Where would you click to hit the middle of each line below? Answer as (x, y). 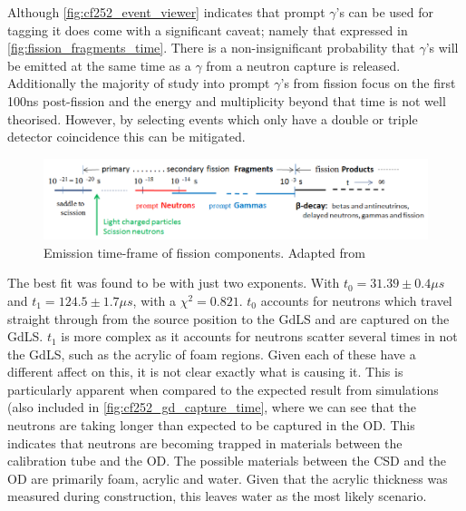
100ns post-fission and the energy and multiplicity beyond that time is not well (227, 100)
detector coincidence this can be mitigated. (126, 137)
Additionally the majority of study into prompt (139, 83)
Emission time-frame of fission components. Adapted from (204, 252)
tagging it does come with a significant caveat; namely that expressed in (208, 29)
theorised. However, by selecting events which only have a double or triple (213, 118)
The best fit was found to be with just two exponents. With (174, 283)
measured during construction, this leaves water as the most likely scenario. (217, 496)
